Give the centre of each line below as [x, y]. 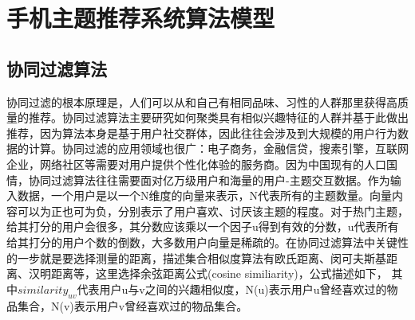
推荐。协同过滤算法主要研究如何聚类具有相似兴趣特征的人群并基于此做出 [218, 117]
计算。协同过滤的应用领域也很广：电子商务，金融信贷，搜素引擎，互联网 [218, 148]
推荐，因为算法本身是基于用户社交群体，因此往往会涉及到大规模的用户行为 [202, 133]
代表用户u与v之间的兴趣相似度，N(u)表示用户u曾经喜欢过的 [232, 289]
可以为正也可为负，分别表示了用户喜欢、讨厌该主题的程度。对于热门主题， [213, 211]
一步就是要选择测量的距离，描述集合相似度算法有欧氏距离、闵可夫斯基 [202, 258]
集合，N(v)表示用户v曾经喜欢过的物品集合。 [132, 305]
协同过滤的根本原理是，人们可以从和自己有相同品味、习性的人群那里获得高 [202, 101]
